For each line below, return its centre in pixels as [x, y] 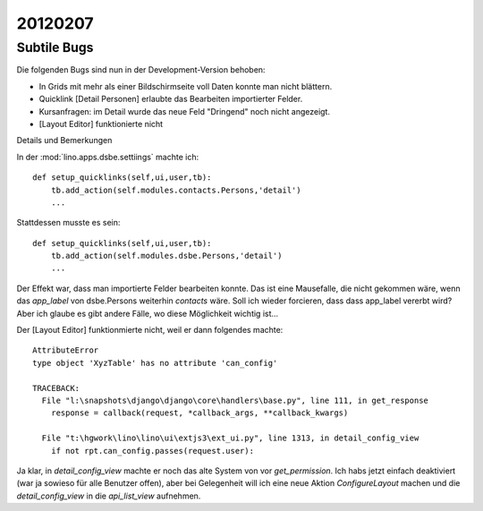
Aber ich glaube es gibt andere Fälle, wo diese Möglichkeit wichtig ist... [148, 313]
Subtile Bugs [55, 47]
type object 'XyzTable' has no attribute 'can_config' [155, 363]
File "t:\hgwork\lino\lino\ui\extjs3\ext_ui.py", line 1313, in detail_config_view [230, 438]
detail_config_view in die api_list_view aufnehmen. [109, 496]
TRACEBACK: [56, 388]
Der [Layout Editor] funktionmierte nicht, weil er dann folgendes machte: [150, 330]
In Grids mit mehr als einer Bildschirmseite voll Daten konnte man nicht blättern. [186, 86]
